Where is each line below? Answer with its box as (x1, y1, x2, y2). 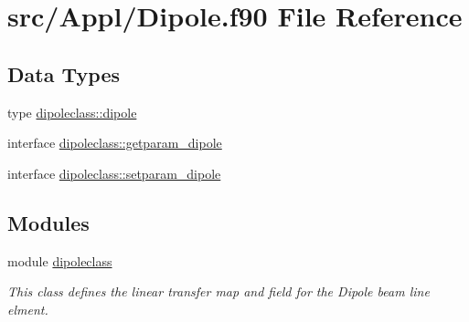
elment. (7, 299, 48, 318)
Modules (7, 208, 90, 236)
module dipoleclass (7, 251, 112, 270)
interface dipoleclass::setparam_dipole (7, 163, 221, 182)
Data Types (7, 59, 120, 88)
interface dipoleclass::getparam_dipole (7, 133, 222, 152)
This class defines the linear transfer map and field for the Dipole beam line (7, 282, 430, 301)
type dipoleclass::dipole (7, 102, 137, 121)
